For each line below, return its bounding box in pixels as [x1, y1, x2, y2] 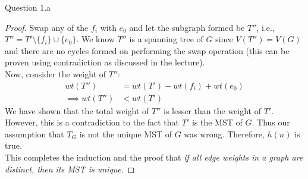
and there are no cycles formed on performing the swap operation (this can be [5, 44, 290, 56]
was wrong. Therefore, [184, 127, 265, 140]
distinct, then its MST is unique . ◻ [5, 162, 135, 175]
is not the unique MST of [79, 127, 172, 140]
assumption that [5, 127, 64, 140]
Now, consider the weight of [5, 67, 106, 80]
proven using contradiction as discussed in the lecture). [5, 56, 205, 68]
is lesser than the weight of [164, 104, 261, 117]
